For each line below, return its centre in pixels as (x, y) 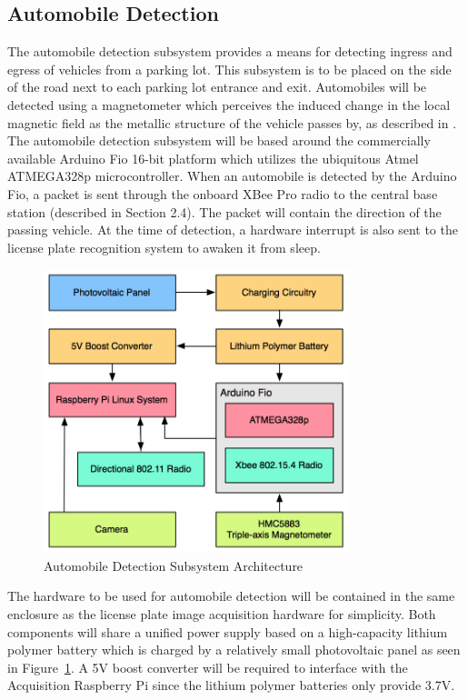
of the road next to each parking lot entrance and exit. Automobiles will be (217, 87)
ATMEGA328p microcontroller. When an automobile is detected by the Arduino (232, 176)
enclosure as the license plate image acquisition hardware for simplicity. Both (222, 613)
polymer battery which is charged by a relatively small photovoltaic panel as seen (234, 650)
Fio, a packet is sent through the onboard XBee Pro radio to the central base (223, 193)
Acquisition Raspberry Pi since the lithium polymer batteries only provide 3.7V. (231, 685)
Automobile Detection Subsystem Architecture (174, 565)
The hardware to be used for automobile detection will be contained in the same (231, 596)
